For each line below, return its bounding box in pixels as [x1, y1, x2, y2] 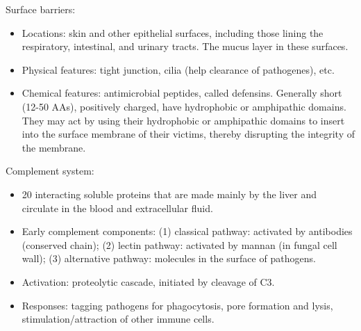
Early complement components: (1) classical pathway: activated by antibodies [22, 224, 353, 239]
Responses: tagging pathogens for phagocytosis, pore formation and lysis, [22, 298, 333, 312]
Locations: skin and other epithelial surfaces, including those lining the [22, 25, 324, 40]
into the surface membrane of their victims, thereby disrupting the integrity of [22, 127, 355, 141]
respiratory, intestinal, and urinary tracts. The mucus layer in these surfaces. [22, 39, 349, 54]
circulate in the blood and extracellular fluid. [22, 200, 213, 215]
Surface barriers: [6, 2, 76, 16]
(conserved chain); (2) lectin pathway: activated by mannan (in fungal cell [22, 237, 337, 252]
